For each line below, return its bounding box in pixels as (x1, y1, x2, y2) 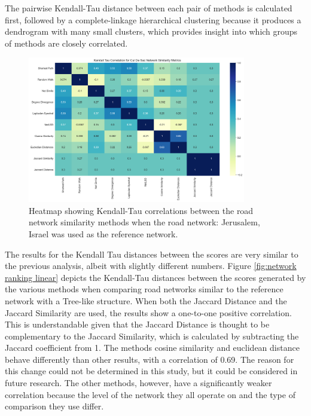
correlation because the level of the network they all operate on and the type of (5, 388, 295, 400)
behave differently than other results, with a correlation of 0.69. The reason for (5, 353, 294, 365)
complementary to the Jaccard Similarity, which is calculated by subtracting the (5, 329, 299, 342)
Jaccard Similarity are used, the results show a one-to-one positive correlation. (5, 306, 292, 319)
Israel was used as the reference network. (29, 227, 178, 240)
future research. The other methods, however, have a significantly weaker (5, 377, 272, 389)
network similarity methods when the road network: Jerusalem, (29, 216, 260, 228)
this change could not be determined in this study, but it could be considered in (5, 365, 298, 377)
